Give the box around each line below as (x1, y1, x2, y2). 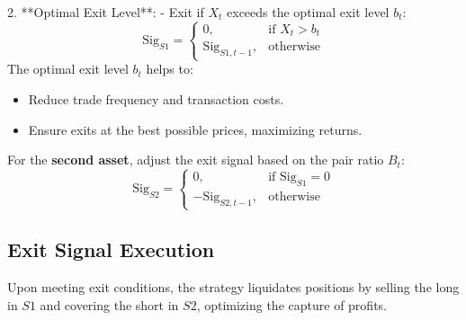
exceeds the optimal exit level (227, 3, 390, 21)
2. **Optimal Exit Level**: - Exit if (7, 3, 204, 21)
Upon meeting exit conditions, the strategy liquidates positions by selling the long (7, 278, 460, 297)
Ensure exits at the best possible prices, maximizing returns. (28, 120, 363, 138)
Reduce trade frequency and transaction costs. (28, 90, 284, 108)
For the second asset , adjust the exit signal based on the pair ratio (7, 150, 384, 169)
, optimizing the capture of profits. (196, 295, 387, 314)
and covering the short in (40, 295, 179, 314)
